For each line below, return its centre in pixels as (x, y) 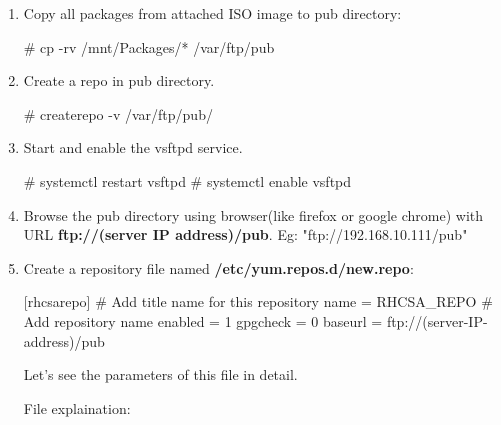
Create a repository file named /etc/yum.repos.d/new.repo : (218, 267)
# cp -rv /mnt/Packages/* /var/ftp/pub (149, 46)
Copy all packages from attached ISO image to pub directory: (212, 13)
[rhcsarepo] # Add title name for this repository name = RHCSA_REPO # (258, 301)
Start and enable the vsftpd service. (133, 147)
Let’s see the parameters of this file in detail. (160, 374)
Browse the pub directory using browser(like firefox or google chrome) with (253, 214)
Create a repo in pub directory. (119, 80)
